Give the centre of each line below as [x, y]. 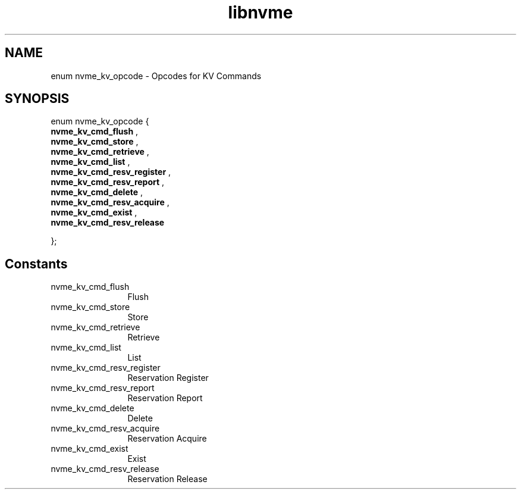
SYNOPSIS [37, 99]
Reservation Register [168, 378]
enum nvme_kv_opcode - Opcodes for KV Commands [156, 76]
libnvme [260, 12]
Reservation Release [167, 479]
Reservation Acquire [167, 439]
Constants [36, 264]
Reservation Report [165, 398]
